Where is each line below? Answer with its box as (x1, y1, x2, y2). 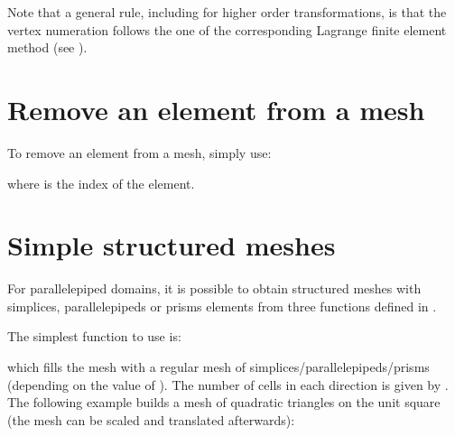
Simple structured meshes (7, 227, 336, 264)
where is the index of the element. (7, 173, 195, 192)
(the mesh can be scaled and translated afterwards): (7, 410, 295, 429)
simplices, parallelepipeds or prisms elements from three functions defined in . (7, 296, 437, 315)
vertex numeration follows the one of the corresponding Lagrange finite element (7, 20, 447, 39)
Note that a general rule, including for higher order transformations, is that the (7, 3, 447, 21)
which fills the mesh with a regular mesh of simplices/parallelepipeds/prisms (7, 357, 430, 376)
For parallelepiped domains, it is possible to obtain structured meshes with (7, 279, 422, 298)
